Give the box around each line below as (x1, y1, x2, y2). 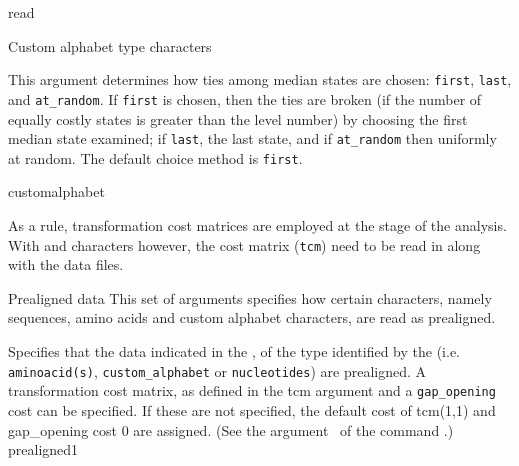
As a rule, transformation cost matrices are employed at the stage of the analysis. (8, 215, 507, 235)
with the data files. (8, 254, 124, 275)
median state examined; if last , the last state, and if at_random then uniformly (8, 128, 497, 149)
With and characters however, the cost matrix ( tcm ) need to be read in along (8, 234, 481, 255)
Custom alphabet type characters (8, 35, 212, 56)
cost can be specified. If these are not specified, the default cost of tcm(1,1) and (8, 399, 496, 420)
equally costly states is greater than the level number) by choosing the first (8, 108, 468, 129)
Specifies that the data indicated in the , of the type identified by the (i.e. (8, 341, 460, 362)
